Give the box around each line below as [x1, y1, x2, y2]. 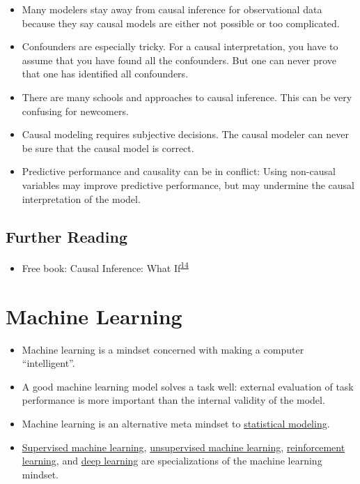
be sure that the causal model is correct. [22, 140, 194, 155]
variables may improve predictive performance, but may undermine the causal [22, 177, 354, 192]
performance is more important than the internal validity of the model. [22, 393, 325, 407]
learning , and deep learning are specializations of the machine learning [22, 453, 322, 468]
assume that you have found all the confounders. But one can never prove [22, 52, 337, 67]
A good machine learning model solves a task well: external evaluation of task [22, 379, 354, 393]
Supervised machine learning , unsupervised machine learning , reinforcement [22, 439, 345, 454]
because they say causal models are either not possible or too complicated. [22, 15, 340, 30]
